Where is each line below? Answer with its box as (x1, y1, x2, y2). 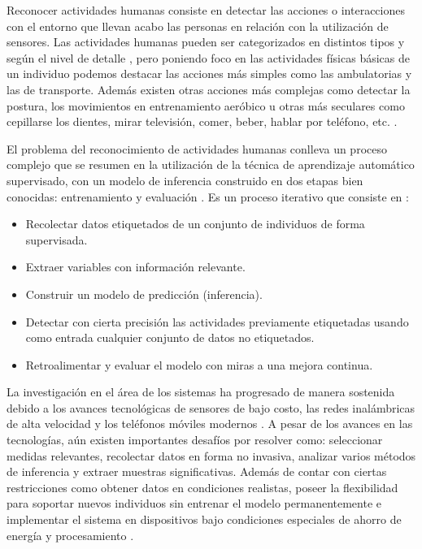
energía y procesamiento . (7, 526, 134, 543)
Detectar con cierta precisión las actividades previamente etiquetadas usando (25, 313, 409, 330)
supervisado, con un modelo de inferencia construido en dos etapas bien (7, 171, 363, 188)
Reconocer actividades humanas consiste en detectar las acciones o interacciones (7, 2, 405, 18)
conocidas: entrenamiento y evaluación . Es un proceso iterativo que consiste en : (7, 188, 409, 205)
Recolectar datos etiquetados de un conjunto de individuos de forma (25, 215, 365, 232)
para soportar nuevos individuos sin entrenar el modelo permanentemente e (7, 495, 381, 512)
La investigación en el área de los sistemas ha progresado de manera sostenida (7, 383, 395, 400)
